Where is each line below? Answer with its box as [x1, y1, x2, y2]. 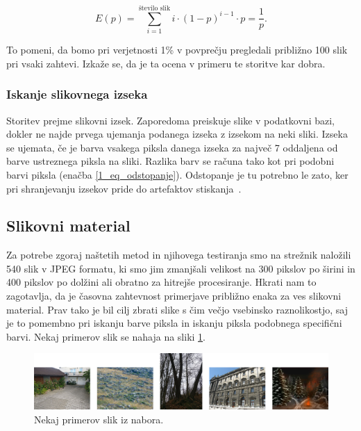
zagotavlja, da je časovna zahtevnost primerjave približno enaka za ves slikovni [6, 288, 342, 303]
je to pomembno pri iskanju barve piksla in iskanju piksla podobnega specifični [6, 316, 342, 330]
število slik [138, 5, 171, 12]
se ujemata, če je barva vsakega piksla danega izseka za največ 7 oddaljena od [6, 140, 338, 154]
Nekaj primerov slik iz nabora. [34, 412, 164, 426]
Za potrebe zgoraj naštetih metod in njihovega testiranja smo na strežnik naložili [6, 247, 351, 262]
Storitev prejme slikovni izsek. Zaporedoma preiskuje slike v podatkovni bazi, [6, 113, 335, 127]
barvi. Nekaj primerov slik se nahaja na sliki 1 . [6, 329, 205, 343]
